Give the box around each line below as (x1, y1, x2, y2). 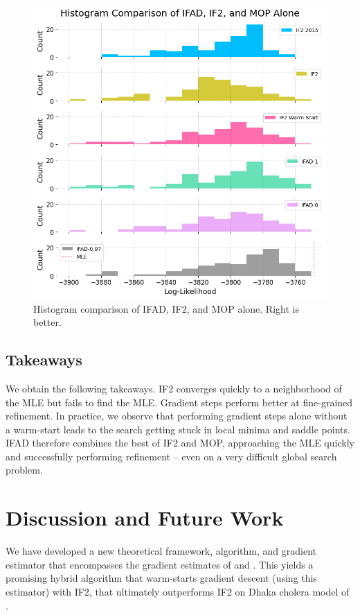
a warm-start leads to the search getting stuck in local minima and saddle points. (6, 422, 350, 436)
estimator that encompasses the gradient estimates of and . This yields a (6, 557, 314, 571)
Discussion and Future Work (6, 503, 284, 532)
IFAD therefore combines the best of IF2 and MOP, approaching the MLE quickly (6, 435, 354, 450)
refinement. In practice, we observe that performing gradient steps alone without (6, 408, 348, 423)
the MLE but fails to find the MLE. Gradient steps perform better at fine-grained (6, 395, 353, 409)
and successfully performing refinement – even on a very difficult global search (6, 449, 337, 463)
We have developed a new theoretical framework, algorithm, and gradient (6, 544, 316, 558)
